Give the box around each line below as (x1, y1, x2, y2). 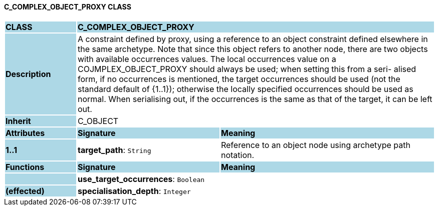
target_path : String (77, 144, 151, 155)
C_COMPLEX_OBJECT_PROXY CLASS (4, 2, 131, 11)
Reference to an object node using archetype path (221, 139, 410, 150)
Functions (6, 161, 45, 172)
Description (6, 68, 51, 79)
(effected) (6, 185, 45, 196)
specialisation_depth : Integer (77, 185, 191, 196)
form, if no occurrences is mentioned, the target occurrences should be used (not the (77, 73, 400, 84)
